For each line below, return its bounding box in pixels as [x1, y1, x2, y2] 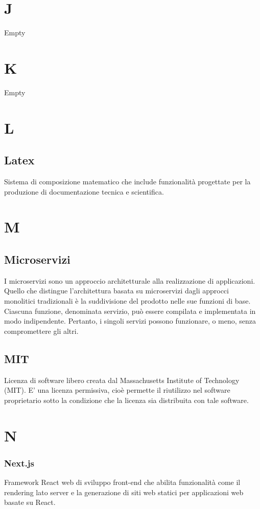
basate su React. [4, 497, 56, 507]
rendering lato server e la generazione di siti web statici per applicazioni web [4, 486, 244, 497]
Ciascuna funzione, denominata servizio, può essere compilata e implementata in [4, 305, 256, 316]
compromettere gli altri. [4, 325, 79, 336]
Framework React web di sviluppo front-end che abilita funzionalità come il [4, 476, 241, 487]
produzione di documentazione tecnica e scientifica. [4, 186, 164, 197]
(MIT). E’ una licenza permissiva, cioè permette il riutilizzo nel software [4, 385, 230, 395]
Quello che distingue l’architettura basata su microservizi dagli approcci [4, 285, 229, 296]
